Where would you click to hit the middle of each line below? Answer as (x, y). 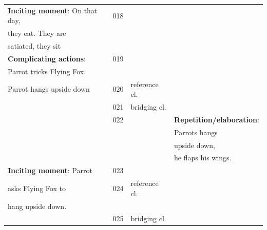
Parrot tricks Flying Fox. (47, 71)
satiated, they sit (34, 46)
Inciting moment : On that (53, 10)
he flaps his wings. (203, 158)
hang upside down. (37, 206)
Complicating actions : (47, 58)
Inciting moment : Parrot (50, 170)
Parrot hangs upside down (49, 89)
